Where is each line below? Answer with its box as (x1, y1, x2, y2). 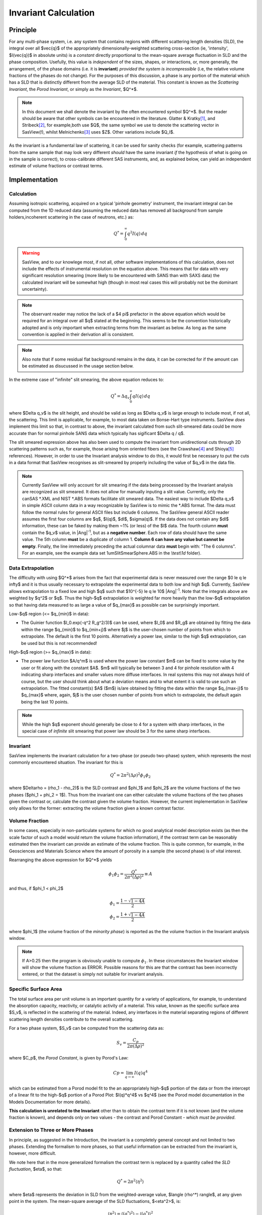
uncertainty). (22, 286, 48, 292)
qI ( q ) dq (132, 393, 150, 399)
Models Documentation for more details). (9, 1099, 91, 1105)
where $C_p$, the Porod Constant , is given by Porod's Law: (9, 1055, 129, 1060)
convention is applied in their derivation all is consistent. (22, 331, 134, 337)
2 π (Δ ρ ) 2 (127, 1042, 145, 1049)
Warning (22, 250, 40, 256)
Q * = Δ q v (111, 393, 130, 400)
